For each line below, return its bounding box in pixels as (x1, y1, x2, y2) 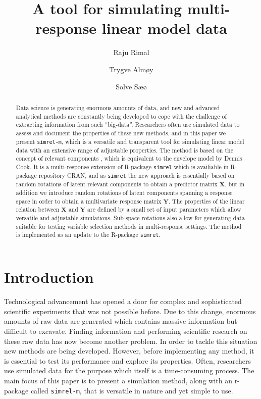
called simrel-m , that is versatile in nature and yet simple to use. (30, 385, 233, 395)
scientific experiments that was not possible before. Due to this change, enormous (4, 306, 256, 316)
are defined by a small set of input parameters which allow (87, 205, 241, 214)
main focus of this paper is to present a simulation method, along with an (4, 375, 232, 386)
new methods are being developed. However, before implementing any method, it (4, 345, 254, 356)
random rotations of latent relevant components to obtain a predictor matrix (16, 180, 218, 188)
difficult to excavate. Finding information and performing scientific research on (4, 326, 247, 336)
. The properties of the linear (168, 196, 245, 205)
